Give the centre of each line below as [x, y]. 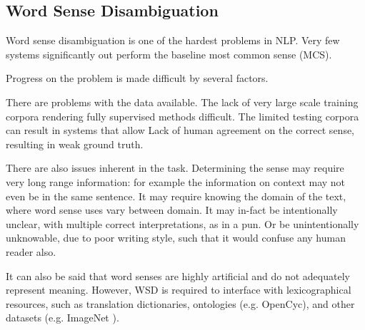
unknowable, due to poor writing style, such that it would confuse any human [176, 238]
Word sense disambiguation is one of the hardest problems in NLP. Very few [173, 40]
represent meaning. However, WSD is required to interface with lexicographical [179, 290]
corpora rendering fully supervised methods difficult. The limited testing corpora [182, 116]
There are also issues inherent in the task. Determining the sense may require [175, 168]
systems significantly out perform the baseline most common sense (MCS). [169, 54]
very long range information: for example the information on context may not [176, 181]
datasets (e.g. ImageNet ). [62, 318]
